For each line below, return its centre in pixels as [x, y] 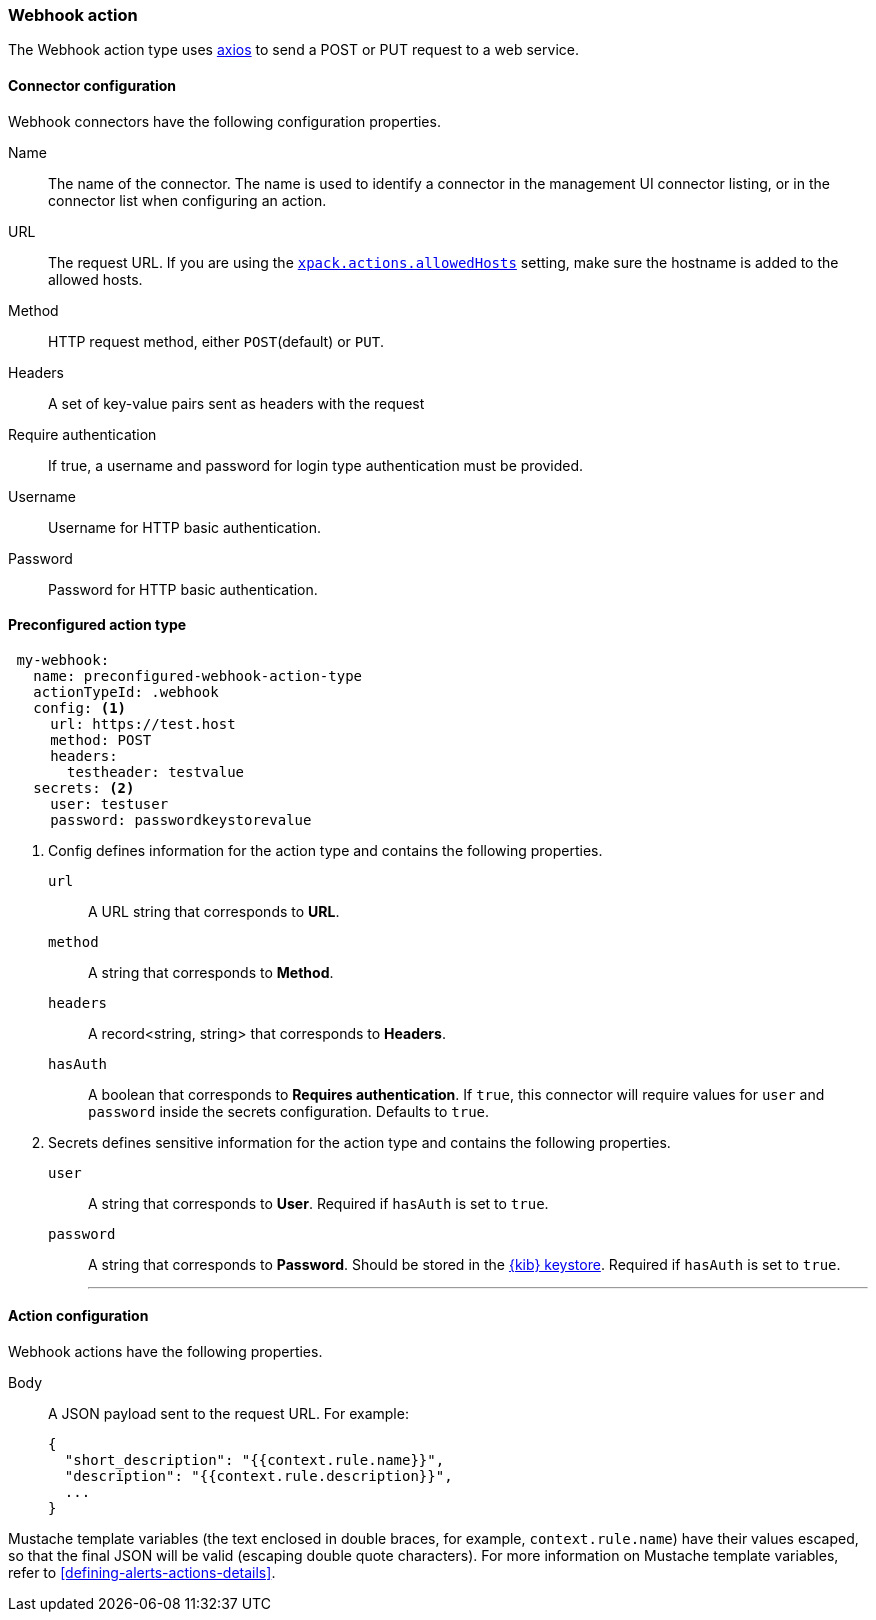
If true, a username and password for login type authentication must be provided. [316, 465]
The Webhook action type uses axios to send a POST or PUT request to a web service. [293, 50]
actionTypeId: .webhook [126, 691]
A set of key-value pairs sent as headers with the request [236, 403]
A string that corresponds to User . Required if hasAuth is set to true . [318, 1203]
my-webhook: [63, 659]
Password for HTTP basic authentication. [183, 589]
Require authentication [82, 434]
